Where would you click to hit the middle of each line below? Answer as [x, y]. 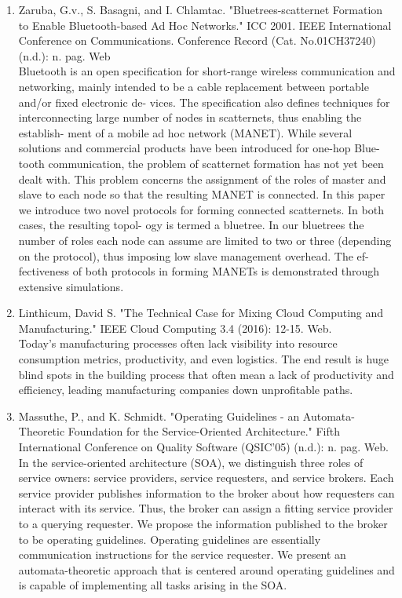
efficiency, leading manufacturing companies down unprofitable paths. [186, 390]
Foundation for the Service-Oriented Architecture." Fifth [204, 431]
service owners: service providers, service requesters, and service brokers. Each [206, 478]
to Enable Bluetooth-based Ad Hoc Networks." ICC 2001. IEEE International [205, 25]
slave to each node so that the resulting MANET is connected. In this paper [202, 194]
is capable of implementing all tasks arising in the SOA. [153, 585]
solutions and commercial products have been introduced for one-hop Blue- [199, 148]
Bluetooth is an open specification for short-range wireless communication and [207, 71]
